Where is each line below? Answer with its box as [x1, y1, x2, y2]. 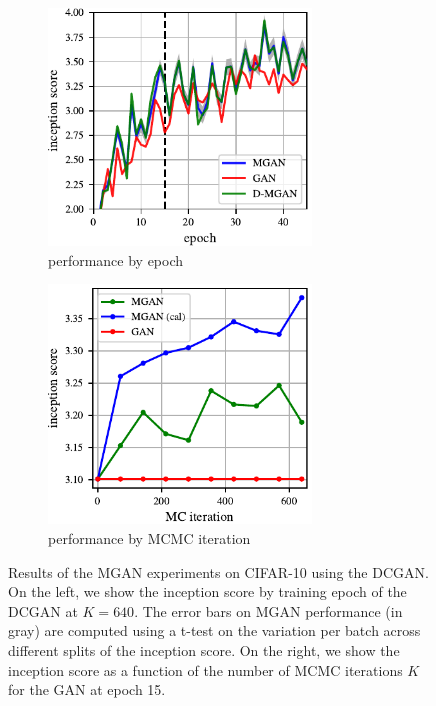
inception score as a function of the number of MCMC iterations [8, 659, 403, 680]
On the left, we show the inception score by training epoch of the [8, 581, 407, 602]
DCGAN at [8, 600, 78, 621]
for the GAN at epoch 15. [8, 679, 166, 700]
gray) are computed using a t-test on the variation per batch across [8, 620, 421, 641]
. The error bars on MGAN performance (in [134, 600, 403, 621]
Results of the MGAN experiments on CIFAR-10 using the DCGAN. [8, 561, 429, 582]
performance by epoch [48, 249, 184, 270]
